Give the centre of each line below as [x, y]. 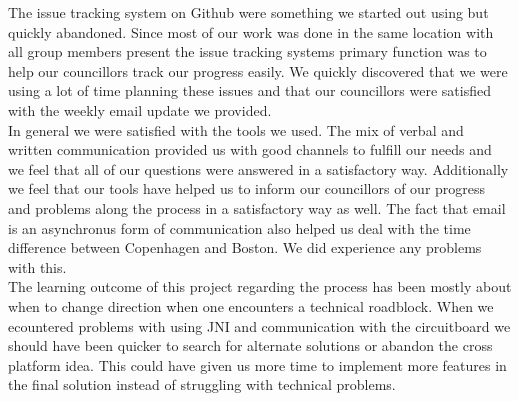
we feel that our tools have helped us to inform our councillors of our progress [247, 188]
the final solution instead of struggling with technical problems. [202, 384]
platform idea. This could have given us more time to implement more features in [257, 364]
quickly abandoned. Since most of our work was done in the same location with [251, 31]
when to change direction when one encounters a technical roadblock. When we [251, 305]
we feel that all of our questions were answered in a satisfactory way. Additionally [258, 168]
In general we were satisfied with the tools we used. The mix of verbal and [236, 129]
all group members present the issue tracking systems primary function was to [247, 51]
